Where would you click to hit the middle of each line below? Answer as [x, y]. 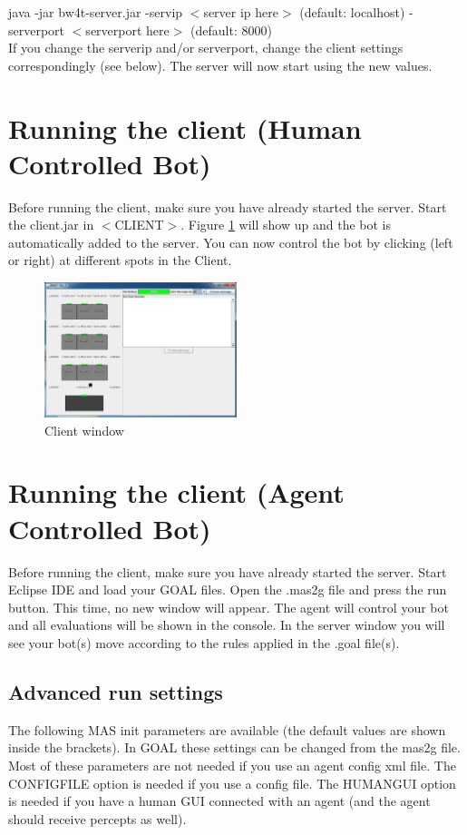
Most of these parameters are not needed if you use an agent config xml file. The [232, 765]
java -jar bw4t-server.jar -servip [96, 12]
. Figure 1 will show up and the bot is [286, 225]
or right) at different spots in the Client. [120, 260]
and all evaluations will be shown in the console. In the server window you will [227, 625]
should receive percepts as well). [97, 818]
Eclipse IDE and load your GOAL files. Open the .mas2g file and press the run [228, 589]
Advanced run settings [116, 691]
